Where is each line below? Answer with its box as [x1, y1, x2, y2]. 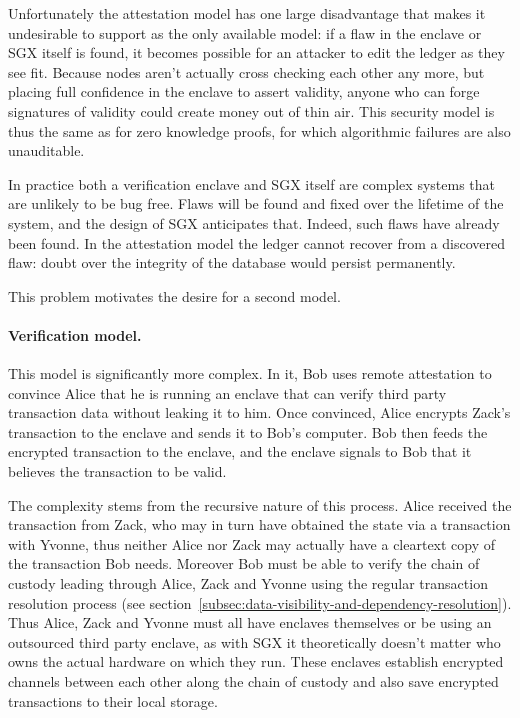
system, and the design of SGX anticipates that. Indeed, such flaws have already [8, 212, 500, 233]
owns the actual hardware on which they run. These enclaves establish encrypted [8, 651, 504, 672]
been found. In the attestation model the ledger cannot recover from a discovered [8, 232, 505, 253]
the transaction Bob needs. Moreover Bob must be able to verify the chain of [8, 553, 480, 574]
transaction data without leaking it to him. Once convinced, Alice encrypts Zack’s [8, 402, 511, 423]
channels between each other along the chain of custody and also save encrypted [8, 671, 499, 692]
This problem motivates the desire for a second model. [8, 285, 341, 306]
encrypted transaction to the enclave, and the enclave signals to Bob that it [8, 441, 472, 462]
